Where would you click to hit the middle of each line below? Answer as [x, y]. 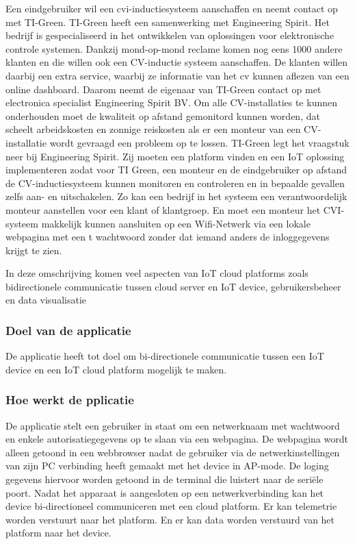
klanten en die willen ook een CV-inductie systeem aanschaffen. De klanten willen [177, 62]
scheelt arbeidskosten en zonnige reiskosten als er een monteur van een [153, 129]
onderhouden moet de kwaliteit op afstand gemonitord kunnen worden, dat [163, 115]
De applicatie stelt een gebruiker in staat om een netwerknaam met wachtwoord [173, 425]
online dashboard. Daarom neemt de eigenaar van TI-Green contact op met [163, 89]
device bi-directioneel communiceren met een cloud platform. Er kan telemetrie [171, 506]
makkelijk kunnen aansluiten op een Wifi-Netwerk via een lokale [176, 223]
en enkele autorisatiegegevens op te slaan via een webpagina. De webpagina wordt [177, 439]
